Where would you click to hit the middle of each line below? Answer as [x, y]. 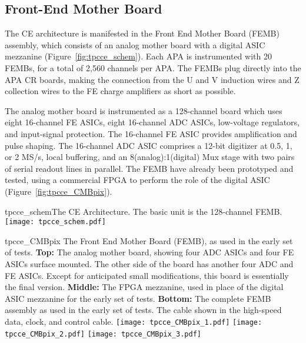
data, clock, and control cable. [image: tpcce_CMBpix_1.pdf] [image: [134, 321]
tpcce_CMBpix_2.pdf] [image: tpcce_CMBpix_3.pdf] [103, 334]
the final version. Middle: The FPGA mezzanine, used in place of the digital [144, 287]
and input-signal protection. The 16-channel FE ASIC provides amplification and [151, 133]
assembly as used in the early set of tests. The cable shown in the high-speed [143, 310]
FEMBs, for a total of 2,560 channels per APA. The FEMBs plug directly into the [153, 67]
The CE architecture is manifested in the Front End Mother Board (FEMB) [142, 33]
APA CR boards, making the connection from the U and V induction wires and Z [152, 79]
